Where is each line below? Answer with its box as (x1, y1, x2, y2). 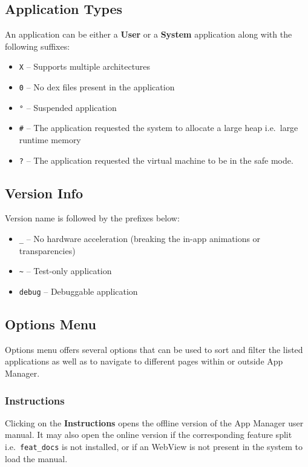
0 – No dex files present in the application (19, 81, 175, 93)
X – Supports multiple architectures (19, 60, 151, 73)
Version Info (5, 183, 84, 202)
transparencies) (19, 244, 76, 257)
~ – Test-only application (19, 264, 112, 277)
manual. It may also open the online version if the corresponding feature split (5, 428, 292, 441)
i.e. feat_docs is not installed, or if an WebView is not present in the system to (5, 440, 303, 453)
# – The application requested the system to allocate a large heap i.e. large (19, 121, 298, 134)
